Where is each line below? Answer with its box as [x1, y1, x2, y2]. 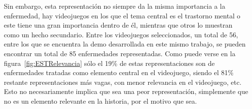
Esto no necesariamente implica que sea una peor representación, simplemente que [4, 86, 248, 96]
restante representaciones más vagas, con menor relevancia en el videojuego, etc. [4, 77, 242, 87]
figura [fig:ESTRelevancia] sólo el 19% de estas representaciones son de [4, 58, 215, 68]
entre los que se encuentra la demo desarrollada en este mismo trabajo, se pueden [4, 39, 246, 49]
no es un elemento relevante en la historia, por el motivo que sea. [4, 95, 197, 106]
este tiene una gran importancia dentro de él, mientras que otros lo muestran [4, 20, 233, 30]
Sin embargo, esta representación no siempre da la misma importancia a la [4, 1, 225, 11]
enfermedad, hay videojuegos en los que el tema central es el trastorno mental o [4, 10, 240, 20]
